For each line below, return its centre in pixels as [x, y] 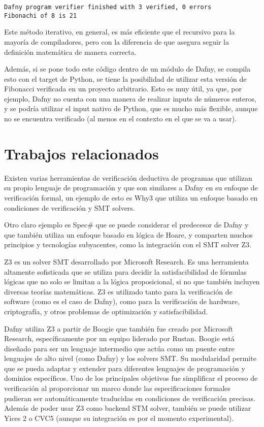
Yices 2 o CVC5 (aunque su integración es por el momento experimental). [119, 418]
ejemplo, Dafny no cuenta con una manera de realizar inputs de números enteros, [130, 98]
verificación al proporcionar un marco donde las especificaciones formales [117, 388]
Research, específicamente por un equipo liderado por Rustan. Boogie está [119, 338]
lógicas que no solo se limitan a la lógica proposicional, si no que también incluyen [132, 282]
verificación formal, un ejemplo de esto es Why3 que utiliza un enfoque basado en [131, 197]
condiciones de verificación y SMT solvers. [70, 207]
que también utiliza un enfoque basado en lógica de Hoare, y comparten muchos [128, 234]
